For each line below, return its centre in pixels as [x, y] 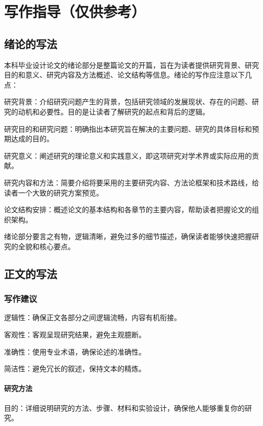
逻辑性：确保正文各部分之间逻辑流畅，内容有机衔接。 [93, 317]
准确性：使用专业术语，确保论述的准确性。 [75, 351]
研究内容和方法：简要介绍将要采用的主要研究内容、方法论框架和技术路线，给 [131, 182]
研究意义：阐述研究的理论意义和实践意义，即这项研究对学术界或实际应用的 [128, 155]
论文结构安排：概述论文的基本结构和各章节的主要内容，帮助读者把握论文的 [128, 209]
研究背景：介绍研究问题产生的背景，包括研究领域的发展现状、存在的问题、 [128, 102]
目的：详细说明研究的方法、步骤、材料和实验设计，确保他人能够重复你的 [124, 408]
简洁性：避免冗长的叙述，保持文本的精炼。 [75, 369]
